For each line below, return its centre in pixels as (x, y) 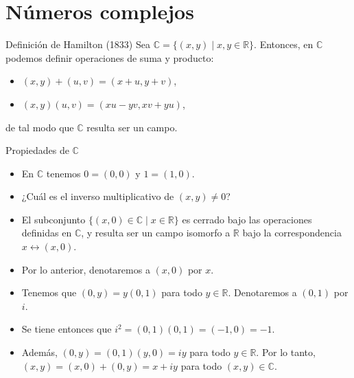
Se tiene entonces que (67, 329)
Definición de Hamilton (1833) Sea (78, 44)
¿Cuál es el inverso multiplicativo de (98, 196)
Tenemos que (49, 292)
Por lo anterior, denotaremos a (86, 269)
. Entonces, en (284, 44)
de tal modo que (40, 127)
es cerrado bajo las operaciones (247, 219)
